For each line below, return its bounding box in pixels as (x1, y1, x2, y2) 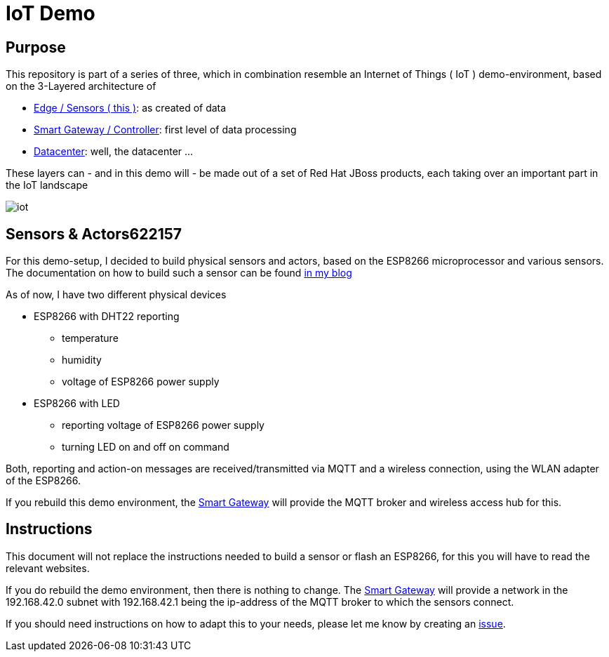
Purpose (6, 38, 66, 56)
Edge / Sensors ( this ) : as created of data (34, 102, 227, 114)
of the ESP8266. (6, 474, 81, 487)
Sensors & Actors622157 (6, 225, 182, 243)
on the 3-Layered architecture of (6, 80, 156, 93)
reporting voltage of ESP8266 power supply (62, 419, 265, 432)
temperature (62, 332, 119, 345)
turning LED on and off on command (62, 441, 229, 453)
